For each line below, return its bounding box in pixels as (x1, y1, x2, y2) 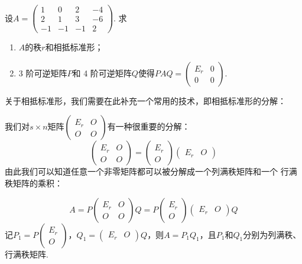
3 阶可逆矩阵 (18, 66, 67, 79)
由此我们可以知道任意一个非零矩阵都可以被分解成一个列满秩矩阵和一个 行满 (5, 165, 297, 178)
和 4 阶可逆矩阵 (72, 66, 132, 79)
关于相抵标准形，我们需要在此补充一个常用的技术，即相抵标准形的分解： (5, 94, 286, 107)
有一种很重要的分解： (107, 120, 190, 133)
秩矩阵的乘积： (5, 176, 63, 189)
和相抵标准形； (45, 41, 103, 53)
